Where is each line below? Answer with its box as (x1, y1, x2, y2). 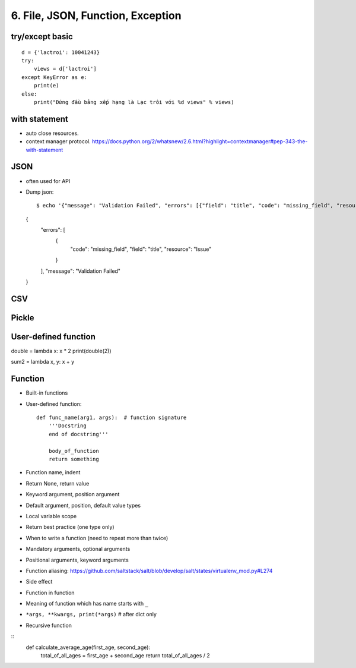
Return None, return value (26, 480, 90, 487)
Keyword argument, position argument (26, 491, 120, 498)
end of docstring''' (48, 431, 109, 437)
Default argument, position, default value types (26, 502, 141, 509)
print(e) (33, 82, 59, 89)
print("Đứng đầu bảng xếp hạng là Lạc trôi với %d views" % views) (33, 99, 234, 105)
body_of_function (48, 448, 99, 454)
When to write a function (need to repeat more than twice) (26, 534, 169, 541)
